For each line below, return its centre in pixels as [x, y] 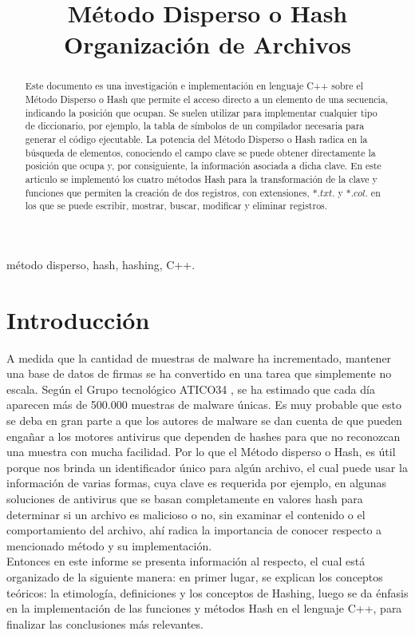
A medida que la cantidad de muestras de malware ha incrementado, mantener [199, 357]
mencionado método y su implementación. [109, 545]
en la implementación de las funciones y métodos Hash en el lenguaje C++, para [204, 608]
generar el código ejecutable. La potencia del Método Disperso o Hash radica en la [196, 139]
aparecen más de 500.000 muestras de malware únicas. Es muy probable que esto [204, 405]
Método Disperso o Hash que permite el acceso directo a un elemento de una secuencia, [207, 99]
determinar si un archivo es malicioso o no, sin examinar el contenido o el [186, 514]
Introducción [78, 319]
